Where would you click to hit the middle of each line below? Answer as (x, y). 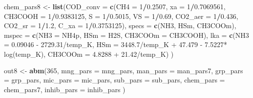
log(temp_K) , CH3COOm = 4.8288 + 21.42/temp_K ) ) (89, 54)
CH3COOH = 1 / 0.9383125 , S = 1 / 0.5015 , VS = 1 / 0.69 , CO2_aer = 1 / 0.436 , (121, 16)
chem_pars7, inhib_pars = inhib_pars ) (65, 89)
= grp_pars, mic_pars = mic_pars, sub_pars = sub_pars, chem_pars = (115, 80)
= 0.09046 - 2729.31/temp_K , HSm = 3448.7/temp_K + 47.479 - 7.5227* (116, 44)
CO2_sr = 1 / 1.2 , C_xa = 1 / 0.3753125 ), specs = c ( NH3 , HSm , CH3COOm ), (120, 25)
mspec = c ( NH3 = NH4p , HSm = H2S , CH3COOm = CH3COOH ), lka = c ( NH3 (126, 35)
